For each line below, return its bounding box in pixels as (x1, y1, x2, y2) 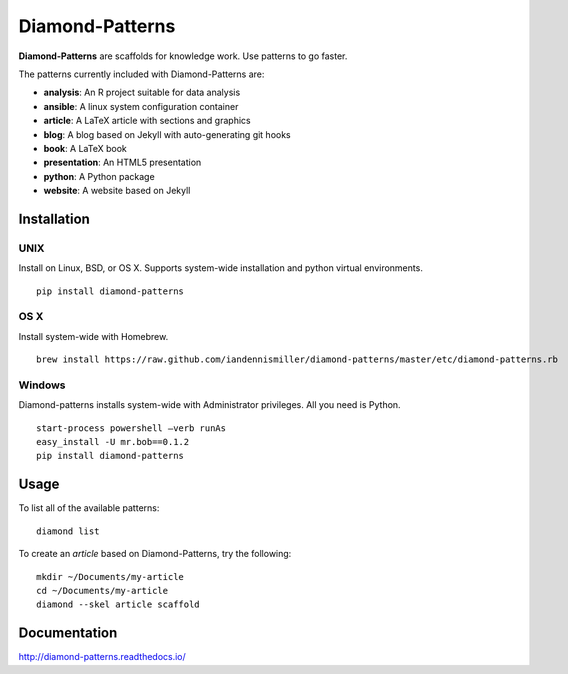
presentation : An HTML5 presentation (43, 156, 202, 169)
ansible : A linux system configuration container (43, 100, 239, 112)
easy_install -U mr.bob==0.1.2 (36, 436, 190, 448)
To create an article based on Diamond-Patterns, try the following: (18, 548, 292, 560)
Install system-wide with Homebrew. (18, 330, 169, 342)
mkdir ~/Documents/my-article (36, 571, 185, 582)
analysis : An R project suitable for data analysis (43, 86, 241, 99)
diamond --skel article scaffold (36, 599, 200, 610)
